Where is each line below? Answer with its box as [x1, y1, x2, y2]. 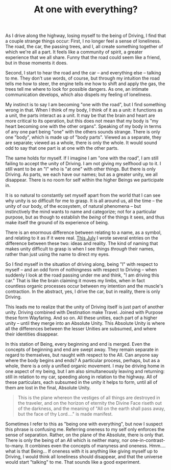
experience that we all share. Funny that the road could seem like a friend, [5, 54, 161, 61]
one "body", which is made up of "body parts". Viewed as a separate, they [5, 134, 162, 141]
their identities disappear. [5, 331, 59, 337]
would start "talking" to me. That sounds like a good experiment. [5, 459, 141, 465]
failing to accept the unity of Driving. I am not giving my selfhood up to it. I [5, 161, 161, 167]
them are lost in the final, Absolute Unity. [5, 385, 91, 391]
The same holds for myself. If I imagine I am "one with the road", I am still [5, 155, 159, 161]
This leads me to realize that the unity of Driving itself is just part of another [5, 304, 164, 310]
